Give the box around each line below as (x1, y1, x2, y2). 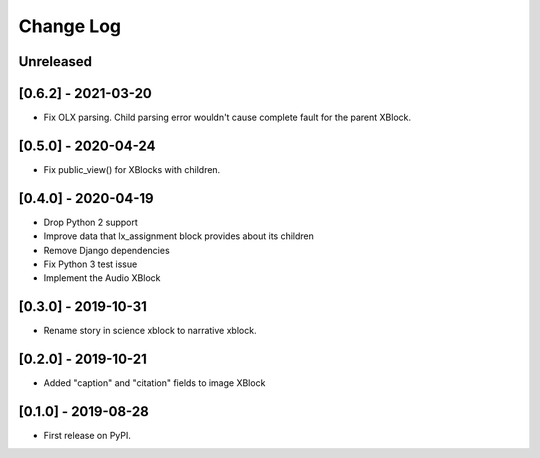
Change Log (18, 15, 122, 37)
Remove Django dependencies (43, 244, 170, 256)
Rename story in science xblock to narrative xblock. (43, 325, 257, 337)
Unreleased (18, 53, 93, 70)
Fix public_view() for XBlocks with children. (43, 163, 221, 175)
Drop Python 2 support (43, 216, 139, 228)
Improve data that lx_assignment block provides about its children (43, 230, 315, 242)
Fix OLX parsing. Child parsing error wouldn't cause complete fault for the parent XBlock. (43, 111, 412, 124)
